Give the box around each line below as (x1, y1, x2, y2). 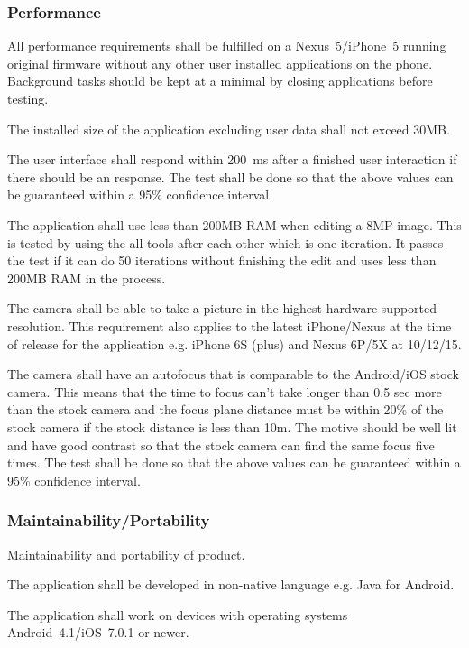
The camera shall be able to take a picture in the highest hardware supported (7, 299, 437, 318)
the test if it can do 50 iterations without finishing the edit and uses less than (7, 251, 437, 270)
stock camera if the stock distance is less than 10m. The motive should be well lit (7, 417, 457, 436)
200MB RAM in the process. (7, 268, 166, 287)
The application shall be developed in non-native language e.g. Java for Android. (7, 575, 455, 594)
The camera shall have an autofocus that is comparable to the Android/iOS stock (7, 365, 459, 384)
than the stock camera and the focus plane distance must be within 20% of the (7, 400, 444, 419)
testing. (7, 89, 49, 107)
